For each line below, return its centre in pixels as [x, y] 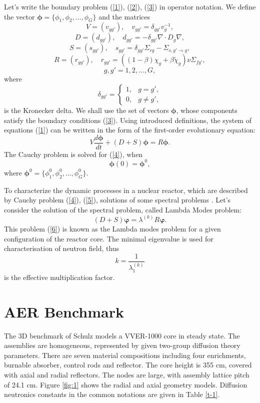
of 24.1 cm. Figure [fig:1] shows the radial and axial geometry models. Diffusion [126, 384]
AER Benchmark [64, 311]
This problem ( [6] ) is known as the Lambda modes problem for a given [112, 228]
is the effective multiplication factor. [59, 277]
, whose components [207, 110]
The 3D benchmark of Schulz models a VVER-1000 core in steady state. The [122, 335]
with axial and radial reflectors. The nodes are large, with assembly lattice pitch [127, 374]
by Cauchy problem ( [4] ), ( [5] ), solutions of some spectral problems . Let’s [117, 200]
